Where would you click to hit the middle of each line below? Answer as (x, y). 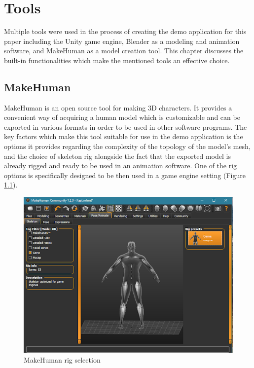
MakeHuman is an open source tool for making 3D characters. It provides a (118, 107)
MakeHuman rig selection (62, 359)
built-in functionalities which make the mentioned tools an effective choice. (117, 60)
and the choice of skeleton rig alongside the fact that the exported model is (117, 156)
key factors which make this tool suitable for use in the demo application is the (124, 136)
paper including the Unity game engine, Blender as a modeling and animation (122, 41)
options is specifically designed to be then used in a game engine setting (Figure (125, 175)
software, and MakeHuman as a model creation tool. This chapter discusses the (124, 51)
